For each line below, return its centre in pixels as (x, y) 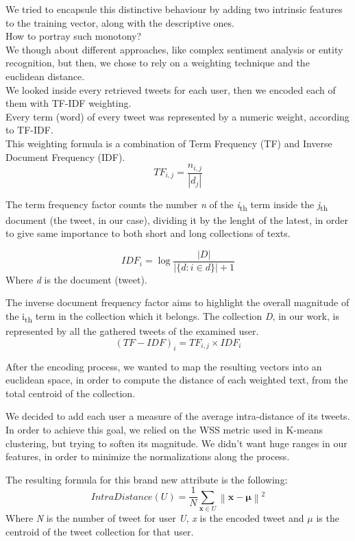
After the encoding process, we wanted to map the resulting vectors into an (164, 366)
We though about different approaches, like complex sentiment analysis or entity (174, 49)
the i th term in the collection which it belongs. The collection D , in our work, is (172, 317)
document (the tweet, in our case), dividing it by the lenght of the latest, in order (177, 219)
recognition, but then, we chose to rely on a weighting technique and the (158, 63)
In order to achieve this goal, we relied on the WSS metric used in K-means (164, 429)
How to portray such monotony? (74, 36)
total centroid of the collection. (71, 393)
